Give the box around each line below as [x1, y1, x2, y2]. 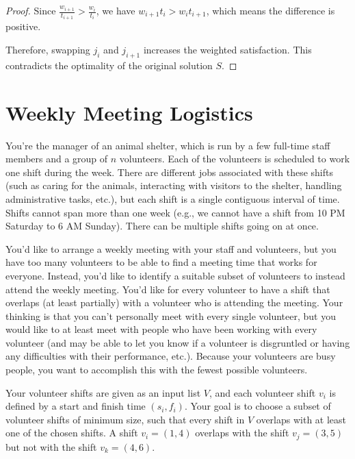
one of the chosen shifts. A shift [5, 425, 138, 440]
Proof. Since [5, 3, 56, 17]
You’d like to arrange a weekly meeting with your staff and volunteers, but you [5, 241, 337, 256]
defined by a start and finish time [5, 399, 146, 413]
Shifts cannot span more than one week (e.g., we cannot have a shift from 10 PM [5, 205, 345, 219]
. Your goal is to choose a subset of [184, 399, 331, 413]
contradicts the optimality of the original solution [5, 58, 213, 72]
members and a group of [5, 151, 108, 166]
